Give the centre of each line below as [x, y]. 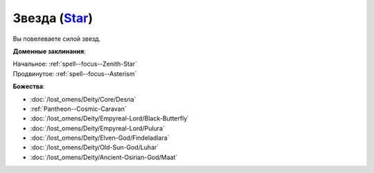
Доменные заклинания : [49, 51]
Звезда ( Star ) [53, 18]
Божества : [29, 86]
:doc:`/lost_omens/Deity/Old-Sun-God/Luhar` [95, 147]
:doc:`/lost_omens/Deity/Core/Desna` [83, 99]
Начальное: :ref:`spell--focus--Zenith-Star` [75, 64]
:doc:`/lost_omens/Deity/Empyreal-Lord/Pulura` [98, 128]
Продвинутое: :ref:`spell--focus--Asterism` [75, 73]
